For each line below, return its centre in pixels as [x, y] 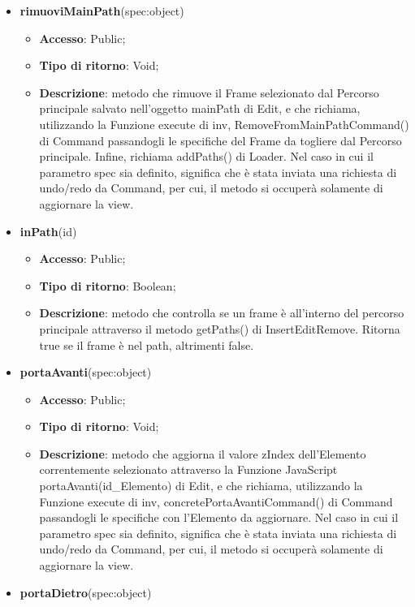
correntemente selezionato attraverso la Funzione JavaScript [188, 469]
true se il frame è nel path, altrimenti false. [147, 344]
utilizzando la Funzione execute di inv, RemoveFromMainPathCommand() [224, 124]
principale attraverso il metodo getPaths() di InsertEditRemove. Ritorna [220, 328]
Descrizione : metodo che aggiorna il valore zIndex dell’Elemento [203, 453]
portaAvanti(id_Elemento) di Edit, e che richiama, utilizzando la [201, 486]
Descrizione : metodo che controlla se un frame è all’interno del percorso [222, 313]
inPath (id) [48, 231]
